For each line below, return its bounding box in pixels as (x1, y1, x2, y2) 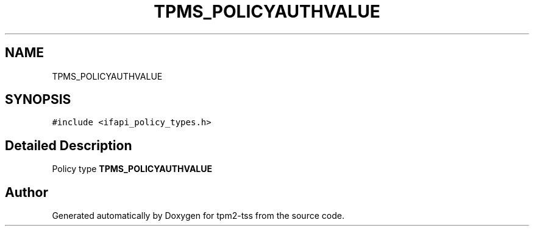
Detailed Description (5, 137, 132, 153)
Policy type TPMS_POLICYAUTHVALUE (52, 164, 213, 174)
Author (5, 184, 48, 200)
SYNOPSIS (5, 92, 71, 108)
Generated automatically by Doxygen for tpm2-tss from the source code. (52, 210, 344, 221)
